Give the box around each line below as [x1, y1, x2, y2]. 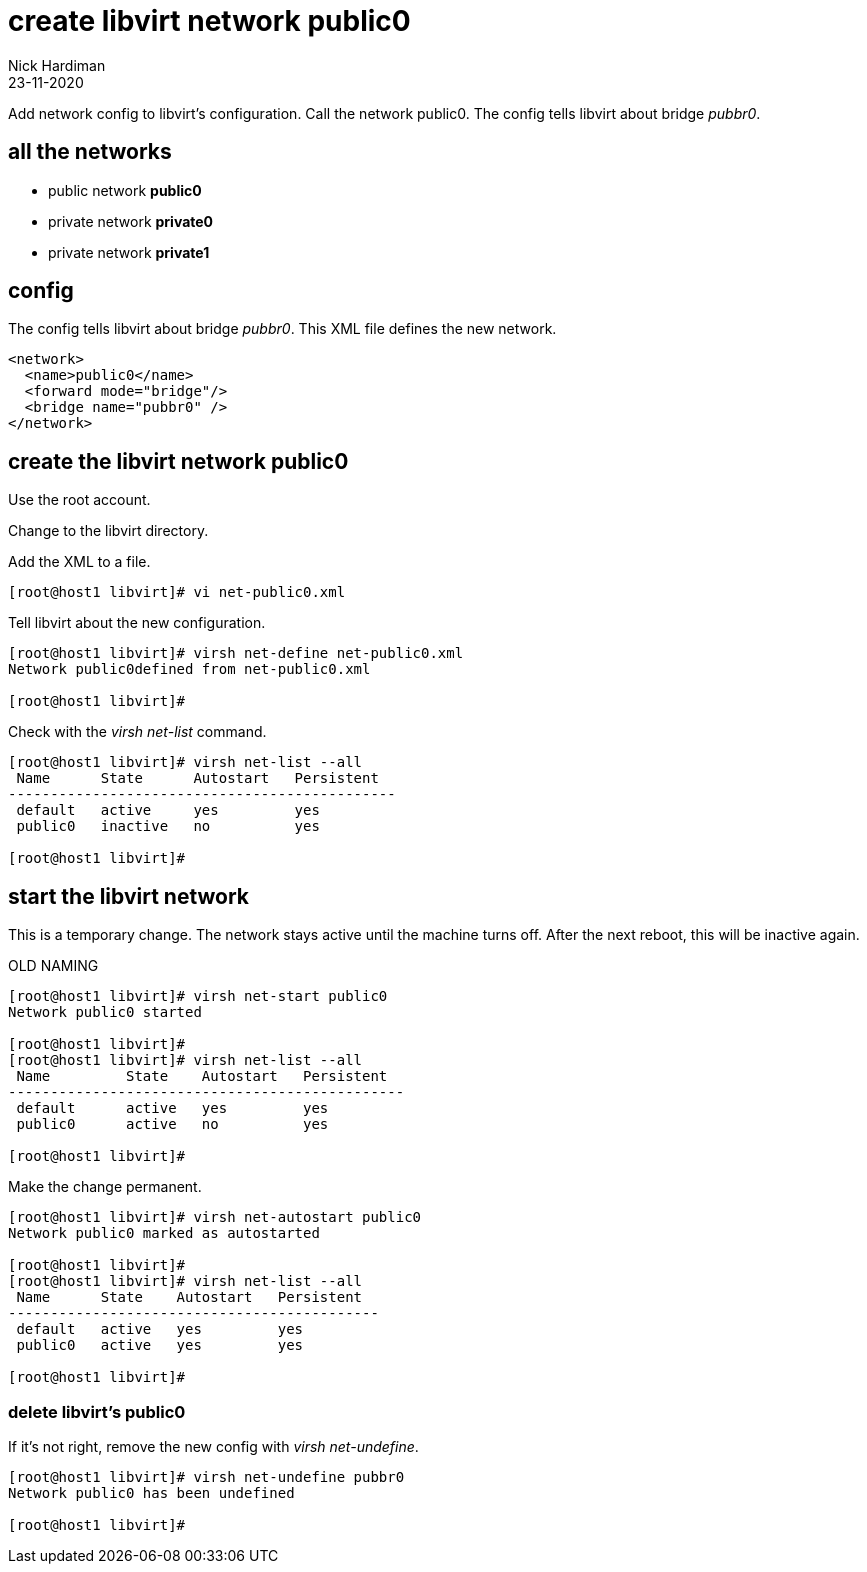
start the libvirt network [8, 883, 250, 909]
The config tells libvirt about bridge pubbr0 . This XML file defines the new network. [8, 320, 557, 338]
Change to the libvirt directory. [8, 522, 209, 540]
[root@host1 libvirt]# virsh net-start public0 [8, 988, 388, 1005]
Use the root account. [8, 491, 151, 509]
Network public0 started [8, 1004, 202, 1021]
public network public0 [48, 181, 202, 199]
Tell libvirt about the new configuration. [8, 614, 266, 632]
